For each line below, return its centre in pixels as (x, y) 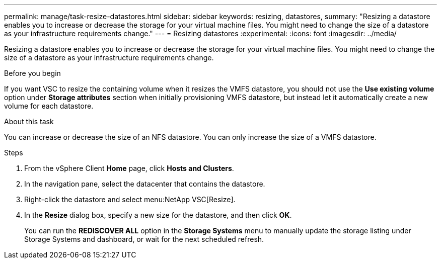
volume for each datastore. (49, 106)
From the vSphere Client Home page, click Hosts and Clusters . (129, 168)
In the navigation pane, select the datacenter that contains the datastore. (145, 184)
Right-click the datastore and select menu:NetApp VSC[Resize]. (130, 199)
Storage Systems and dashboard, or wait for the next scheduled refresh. (144, 239)
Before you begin (32, 73)
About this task (29, 121)
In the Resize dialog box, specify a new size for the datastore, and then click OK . (158, 215)
